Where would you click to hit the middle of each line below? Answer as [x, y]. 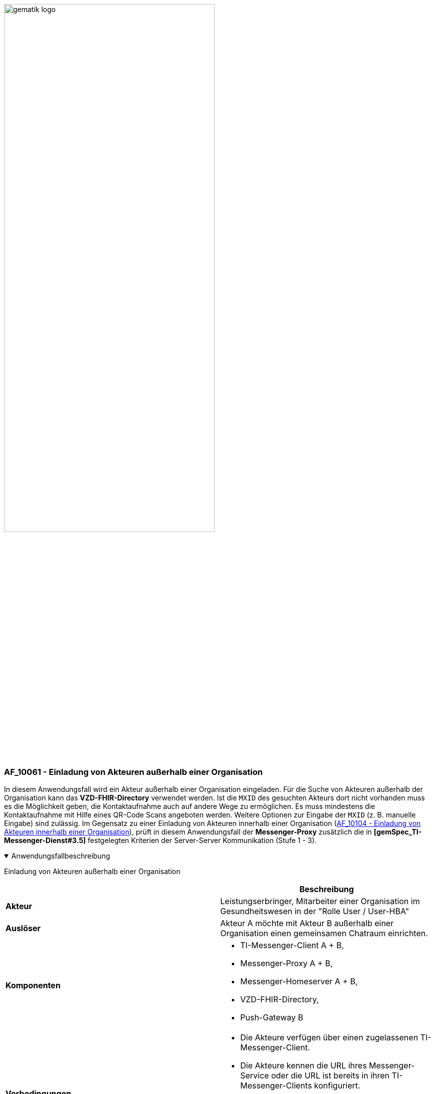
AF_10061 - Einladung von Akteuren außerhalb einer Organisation [133, 772]
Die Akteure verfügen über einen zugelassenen [329, 1038]
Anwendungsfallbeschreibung [61, 856]
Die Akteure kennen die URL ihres [304, 1066]
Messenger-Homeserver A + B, [299, 982]
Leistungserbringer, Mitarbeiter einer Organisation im [320, 901]
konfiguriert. [337, 1086]
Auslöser [23, 928]
